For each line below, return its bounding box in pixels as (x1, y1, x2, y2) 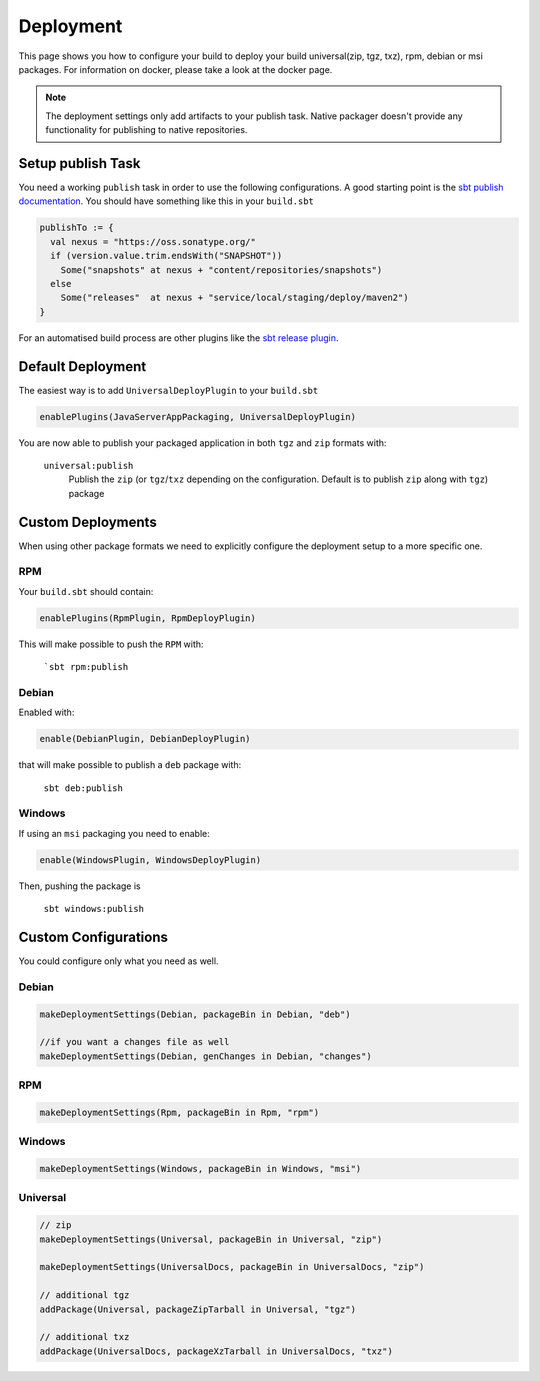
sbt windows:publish (43, 903, 145, 915)
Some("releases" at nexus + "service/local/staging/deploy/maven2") (60, 292, 409, 304)
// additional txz (39, 1331, 130, 1343)
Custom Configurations (18, 928, 169, 945)
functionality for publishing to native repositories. (45, 124, 248, 136)
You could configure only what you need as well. (18, 955, 219, 967)
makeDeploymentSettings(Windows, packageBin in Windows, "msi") (39, 1163, 362, 1175)
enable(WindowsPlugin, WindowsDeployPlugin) (39, 854, 262, 865)
